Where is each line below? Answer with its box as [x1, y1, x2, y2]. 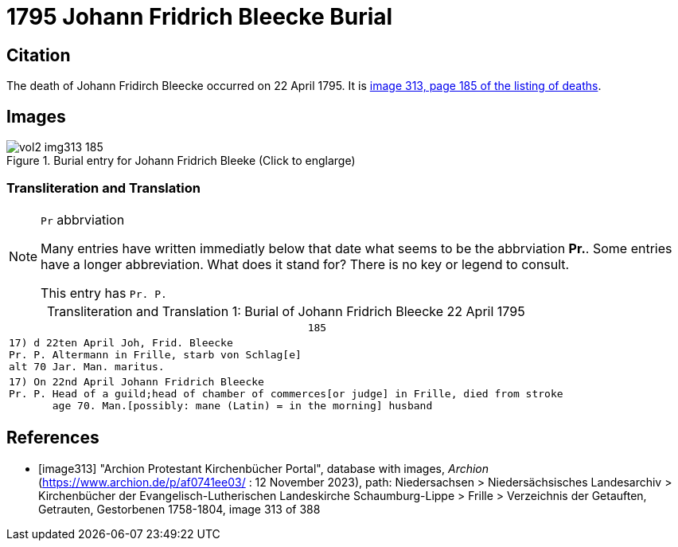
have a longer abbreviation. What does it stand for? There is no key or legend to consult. [41, 256, 570, 272]
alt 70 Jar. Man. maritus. [9, 360, 165, 373]
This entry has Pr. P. [41, 284, 167, 301]
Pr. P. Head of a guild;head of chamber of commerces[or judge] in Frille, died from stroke [9, 387, 563, 400]
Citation [6, 45, 71, 65]
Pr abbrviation [41, 211, 125, 228]
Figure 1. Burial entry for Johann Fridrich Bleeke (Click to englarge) [6, 154, 356, 168]
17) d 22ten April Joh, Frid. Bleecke [9, 336, 233, 349]
